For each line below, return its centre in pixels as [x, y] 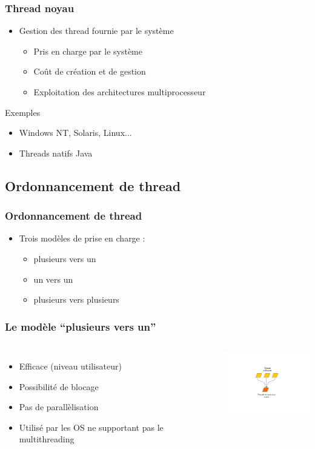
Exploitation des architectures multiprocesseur [120, 92]
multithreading [47, 439]
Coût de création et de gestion [90, 71]
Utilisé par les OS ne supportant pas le [91, 427]
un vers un [53, 279]
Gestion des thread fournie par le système [96, 31]
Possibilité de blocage [59, 386]
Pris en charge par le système [88, 51]
